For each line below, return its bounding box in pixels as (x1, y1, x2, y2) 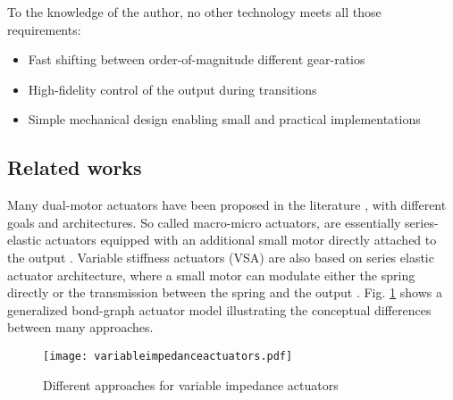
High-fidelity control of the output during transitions (28, 79, 317, 98)
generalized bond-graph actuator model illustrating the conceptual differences (7, 300, 432, 319)
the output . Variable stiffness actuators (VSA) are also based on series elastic (7, 247, 434, 266)
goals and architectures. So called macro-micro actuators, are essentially (7, 212, 401, 231)
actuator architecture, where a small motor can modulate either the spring (7, 265, 415, 284)
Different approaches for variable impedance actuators (43, 375, 339, 394)
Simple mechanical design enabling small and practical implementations (28, 110, 421, 129)
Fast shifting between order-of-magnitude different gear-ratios (28, 50, 365, 69)
